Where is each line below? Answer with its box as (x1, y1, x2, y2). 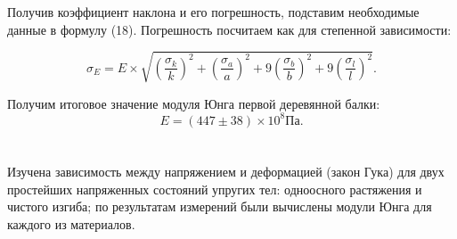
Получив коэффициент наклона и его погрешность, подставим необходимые (7, 3, 420, 21)
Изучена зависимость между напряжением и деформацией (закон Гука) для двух (7, 162, 445, 181)
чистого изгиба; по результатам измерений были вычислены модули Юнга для (7, 197, 432, 216)
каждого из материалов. (7, 214, 135, 233)
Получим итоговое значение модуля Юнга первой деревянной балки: (7, 94, 380, 112)
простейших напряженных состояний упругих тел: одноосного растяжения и (7, 179, 422, 198)
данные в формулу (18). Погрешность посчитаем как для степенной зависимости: (7, 20, 452, 38)
